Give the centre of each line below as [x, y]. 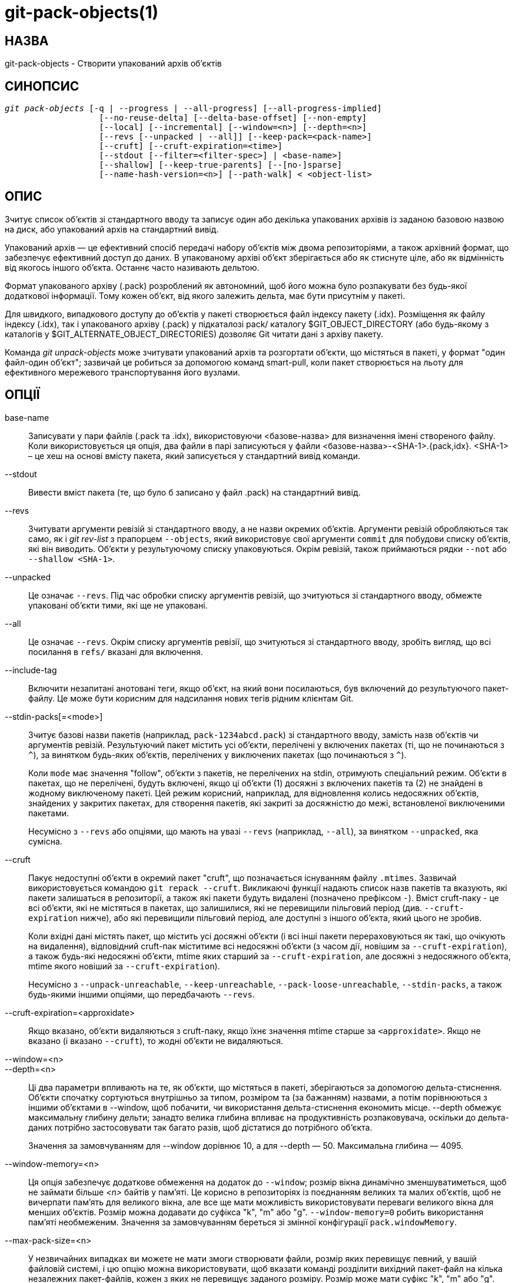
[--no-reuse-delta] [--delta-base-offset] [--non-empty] [233, 118]
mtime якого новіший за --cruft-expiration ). [124, 966]
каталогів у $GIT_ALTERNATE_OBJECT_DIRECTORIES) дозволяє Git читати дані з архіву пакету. [194, 334]
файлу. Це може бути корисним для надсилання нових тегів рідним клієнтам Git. [191, 698]
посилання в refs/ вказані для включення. [116, 652]
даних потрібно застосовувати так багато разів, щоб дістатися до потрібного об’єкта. [200, 1127]
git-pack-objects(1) [82, 12]
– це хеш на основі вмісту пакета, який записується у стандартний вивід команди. [195, 456]
